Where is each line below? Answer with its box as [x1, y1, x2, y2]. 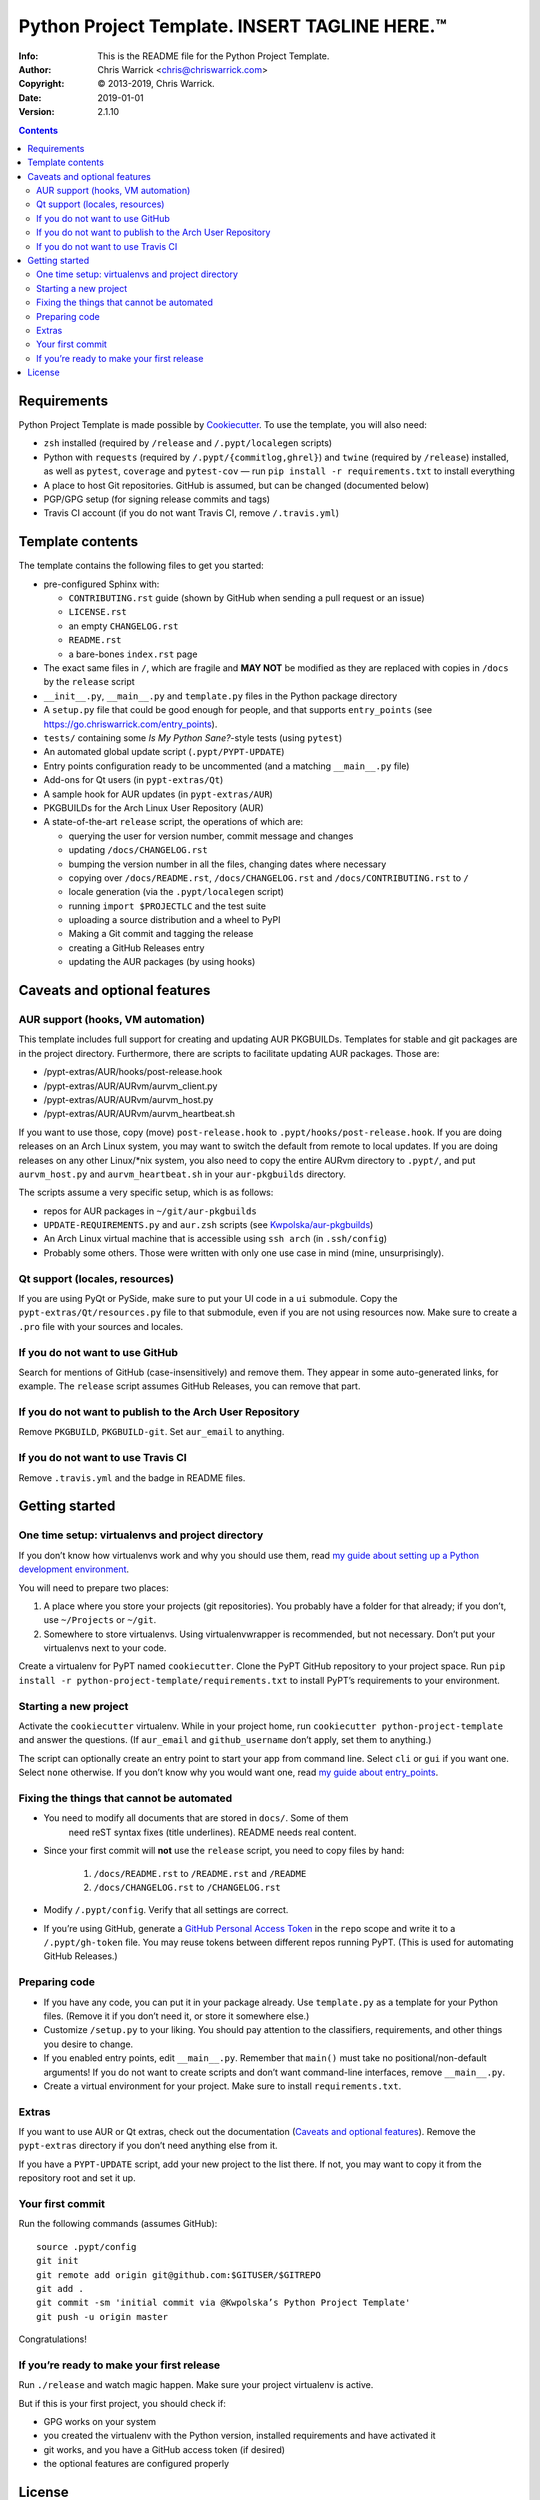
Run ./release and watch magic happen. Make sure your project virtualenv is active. [18, 2379, 374, 2391]
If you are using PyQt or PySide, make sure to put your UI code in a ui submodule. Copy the [18, 1293, 398, 1304]
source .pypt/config [36, 2241, 137, 2252]
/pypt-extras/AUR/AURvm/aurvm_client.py [43, 1080, 218, 1092]
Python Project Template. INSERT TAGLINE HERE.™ [18, 15, 447, 37]
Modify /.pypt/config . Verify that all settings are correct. [43, 1904, 289, 1916]
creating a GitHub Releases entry [68, 941, 205, 954]
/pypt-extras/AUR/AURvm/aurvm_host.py [43, 1093, 214, 1105]
